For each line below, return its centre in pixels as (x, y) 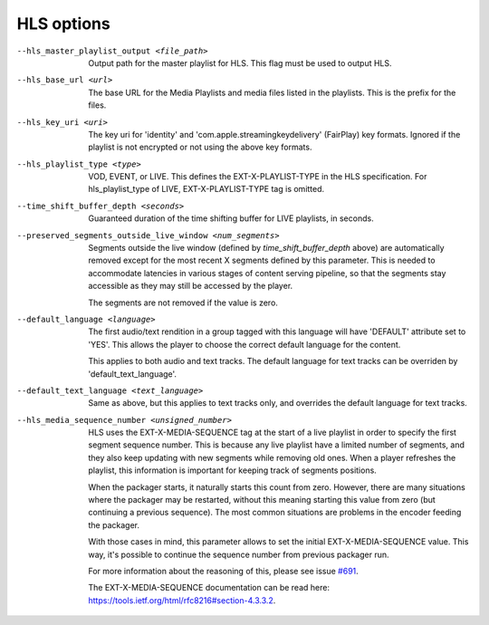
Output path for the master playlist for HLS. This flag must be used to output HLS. (240, 62)
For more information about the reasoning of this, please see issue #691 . (224, 571)
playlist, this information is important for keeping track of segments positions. (233, 470)
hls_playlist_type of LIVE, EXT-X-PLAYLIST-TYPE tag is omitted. (206, 189)
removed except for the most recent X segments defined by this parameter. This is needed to (262, 260)
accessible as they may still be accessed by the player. (191, 286)
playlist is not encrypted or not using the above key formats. (200, 147)
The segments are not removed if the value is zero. (183, 303)
